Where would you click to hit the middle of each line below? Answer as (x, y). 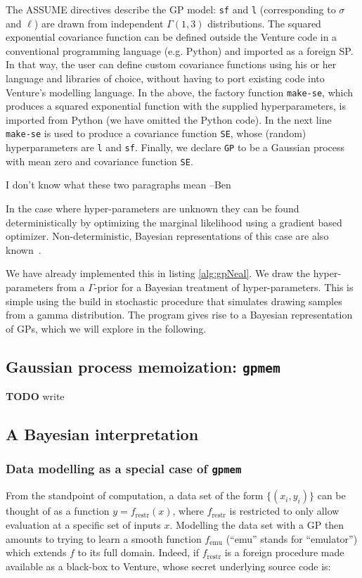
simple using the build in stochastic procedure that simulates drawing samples (174, 301)
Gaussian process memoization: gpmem (143, 366)
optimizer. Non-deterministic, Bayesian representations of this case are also (167, 236)
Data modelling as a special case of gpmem (124, 469)
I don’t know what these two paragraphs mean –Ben (118, 185)
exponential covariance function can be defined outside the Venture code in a (172, 37)
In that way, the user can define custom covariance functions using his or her (171, 64)
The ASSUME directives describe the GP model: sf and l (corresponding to (171, 9)
